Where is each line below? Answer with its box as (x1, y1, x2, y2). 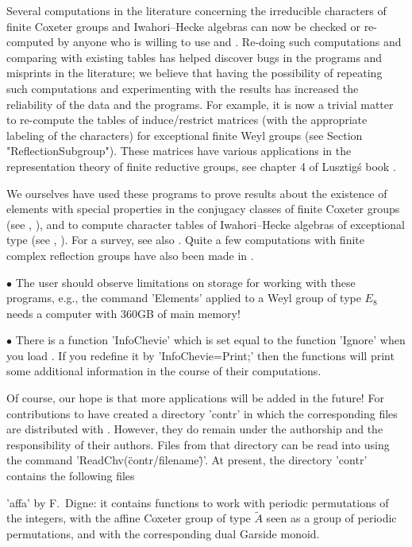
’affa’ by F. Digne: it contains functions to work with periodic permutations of (6, 494, 389, 510)
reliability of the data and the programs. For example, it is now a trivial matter (6, 95, 394, 112)
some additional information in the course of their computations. (6, 363, 322, 379)
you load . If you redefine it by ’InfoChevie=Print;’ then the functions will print (6, 347, 395, 363)
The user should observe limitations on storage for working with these (15, 273, 356, 290)
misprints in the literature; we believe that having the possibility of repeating (6, 64, 383, 81)
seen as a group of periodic (266, 510, 397, 526)
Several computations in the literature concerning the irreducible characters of (6, 2, 387, 18)
